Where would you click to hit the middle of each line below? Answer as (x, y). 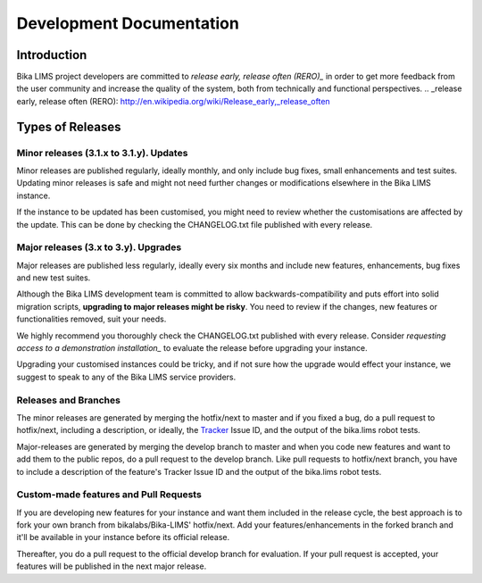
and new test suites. (54, 278)
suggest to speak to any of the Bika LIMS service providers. (126, 377)
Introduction (52, 55)
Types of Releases (69, 126)
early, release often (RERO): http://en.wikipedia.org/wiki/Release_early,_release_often (173, 101)
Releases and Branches (68, 400)
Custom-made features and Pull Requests (109, 495)
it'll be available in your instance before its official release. (123, 537)
